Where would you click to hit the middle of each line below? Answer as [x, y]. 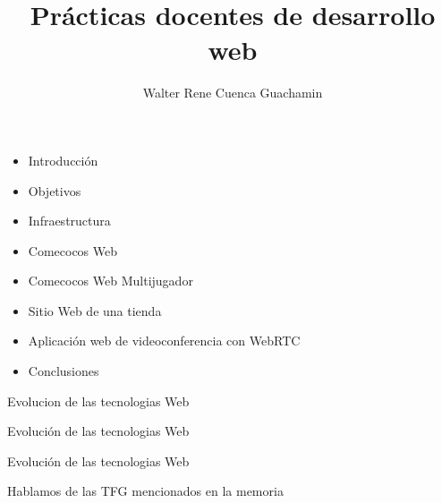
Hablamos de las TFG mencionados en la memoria [145, 491]
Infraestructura [69, 221]
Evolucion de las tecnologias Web [98, 401]
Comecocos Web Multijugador [110, 281]
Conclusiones [64, 371]
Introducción [63, 160]
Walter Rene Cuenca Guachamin [233, 93]
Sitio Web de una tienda [95, 310]
